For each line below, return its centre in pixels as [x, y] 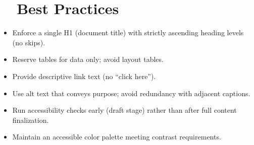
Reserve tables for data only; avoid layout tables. [88, 59]
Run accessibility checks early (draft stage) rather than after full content [124, 110]
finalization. [31, 120]
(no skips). [29, 42]
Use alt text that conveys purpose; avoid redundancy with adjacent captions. [131, 93]
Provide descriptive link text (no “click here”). [84, 76]
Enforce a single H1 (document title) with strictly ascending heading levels [128, 32]
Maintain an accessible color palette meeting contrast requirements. [117, 137]
